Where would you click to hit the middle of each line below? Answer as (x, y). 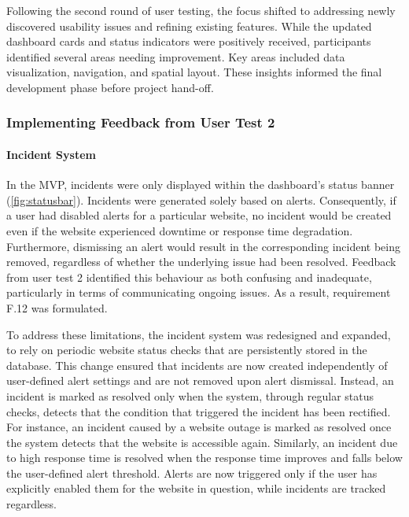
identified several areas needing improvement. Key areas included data (176, 56)
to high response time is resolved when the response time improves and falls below (204, 458)
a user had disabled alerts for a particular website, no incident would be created (199, 215)
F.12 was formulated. (57, 307)
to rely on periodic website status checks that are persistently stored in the (187, 350)
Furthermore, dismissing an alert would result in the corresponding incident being (204, 246)
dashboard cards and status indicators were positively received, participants (189, 41)
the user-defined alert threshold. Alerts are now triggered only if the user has (192, 473)
